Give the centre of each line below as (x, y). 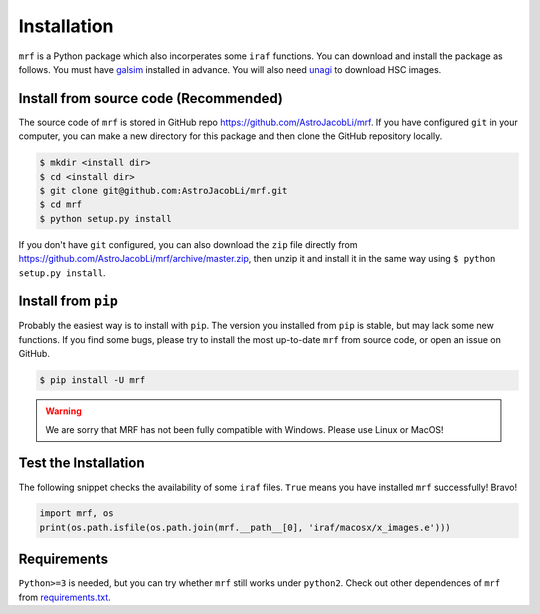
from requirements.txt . (65, 597)
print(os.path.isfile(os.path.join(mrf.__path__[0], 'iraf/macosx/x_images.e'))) (245, 527)
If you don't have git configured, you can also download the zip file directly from (188, 244)
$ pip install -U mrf (92, 380)
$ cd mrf (61, 204)
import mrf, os (76, 513)
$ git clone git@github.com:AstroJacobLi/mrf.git (163, 190)
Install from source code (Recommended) (151, 98)
